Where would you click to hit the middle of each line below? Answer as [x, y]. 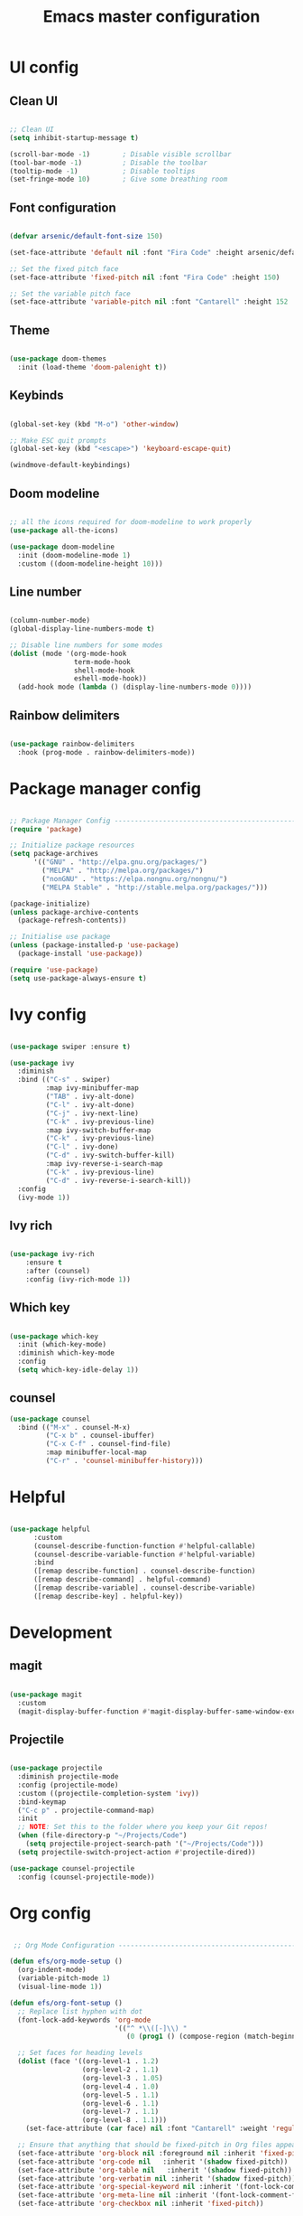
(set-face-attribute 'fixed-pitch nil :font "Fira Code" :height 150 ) [145, 277]
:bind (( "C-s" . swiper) [64, 1080]
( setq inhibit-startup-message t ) [74, 137]
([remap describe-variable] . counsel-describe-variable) [144, 1588]
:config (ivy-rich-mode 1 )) [78, 1279]
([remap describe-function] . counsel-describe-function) [144, 1571]
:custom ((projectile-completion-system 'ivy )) [109, 1793]
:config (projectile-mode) [68, 1785]
